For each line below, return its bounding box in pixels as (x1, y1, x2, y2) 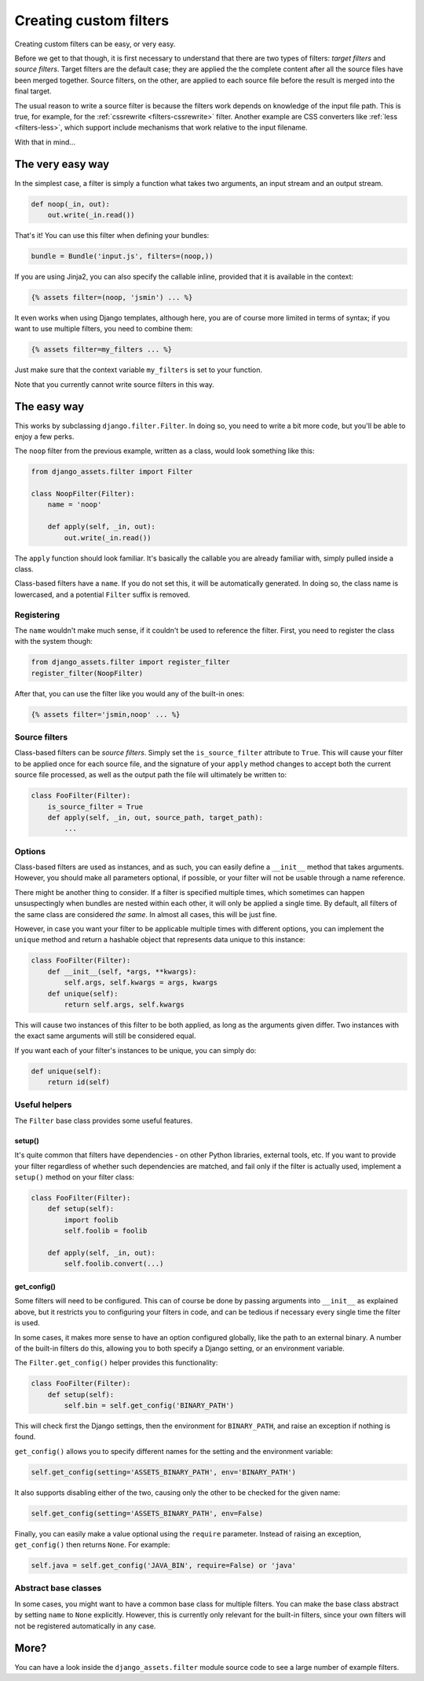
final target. (14, 86, 52, 96)
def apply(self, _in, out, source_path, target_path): (47, 813, 263, 822)
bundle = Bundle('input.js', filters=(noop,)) (31, 251, 214, 261)
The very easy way (14, 158, 110, 171)
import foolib (64, 1215, 119, 1224)
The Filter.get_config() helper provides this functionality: (14, 1358, 218, 1368)
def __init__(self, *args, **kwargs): (47, 967, 197, 976)
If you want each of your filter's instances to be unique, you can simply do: (14, 1045, 257, 1055)
